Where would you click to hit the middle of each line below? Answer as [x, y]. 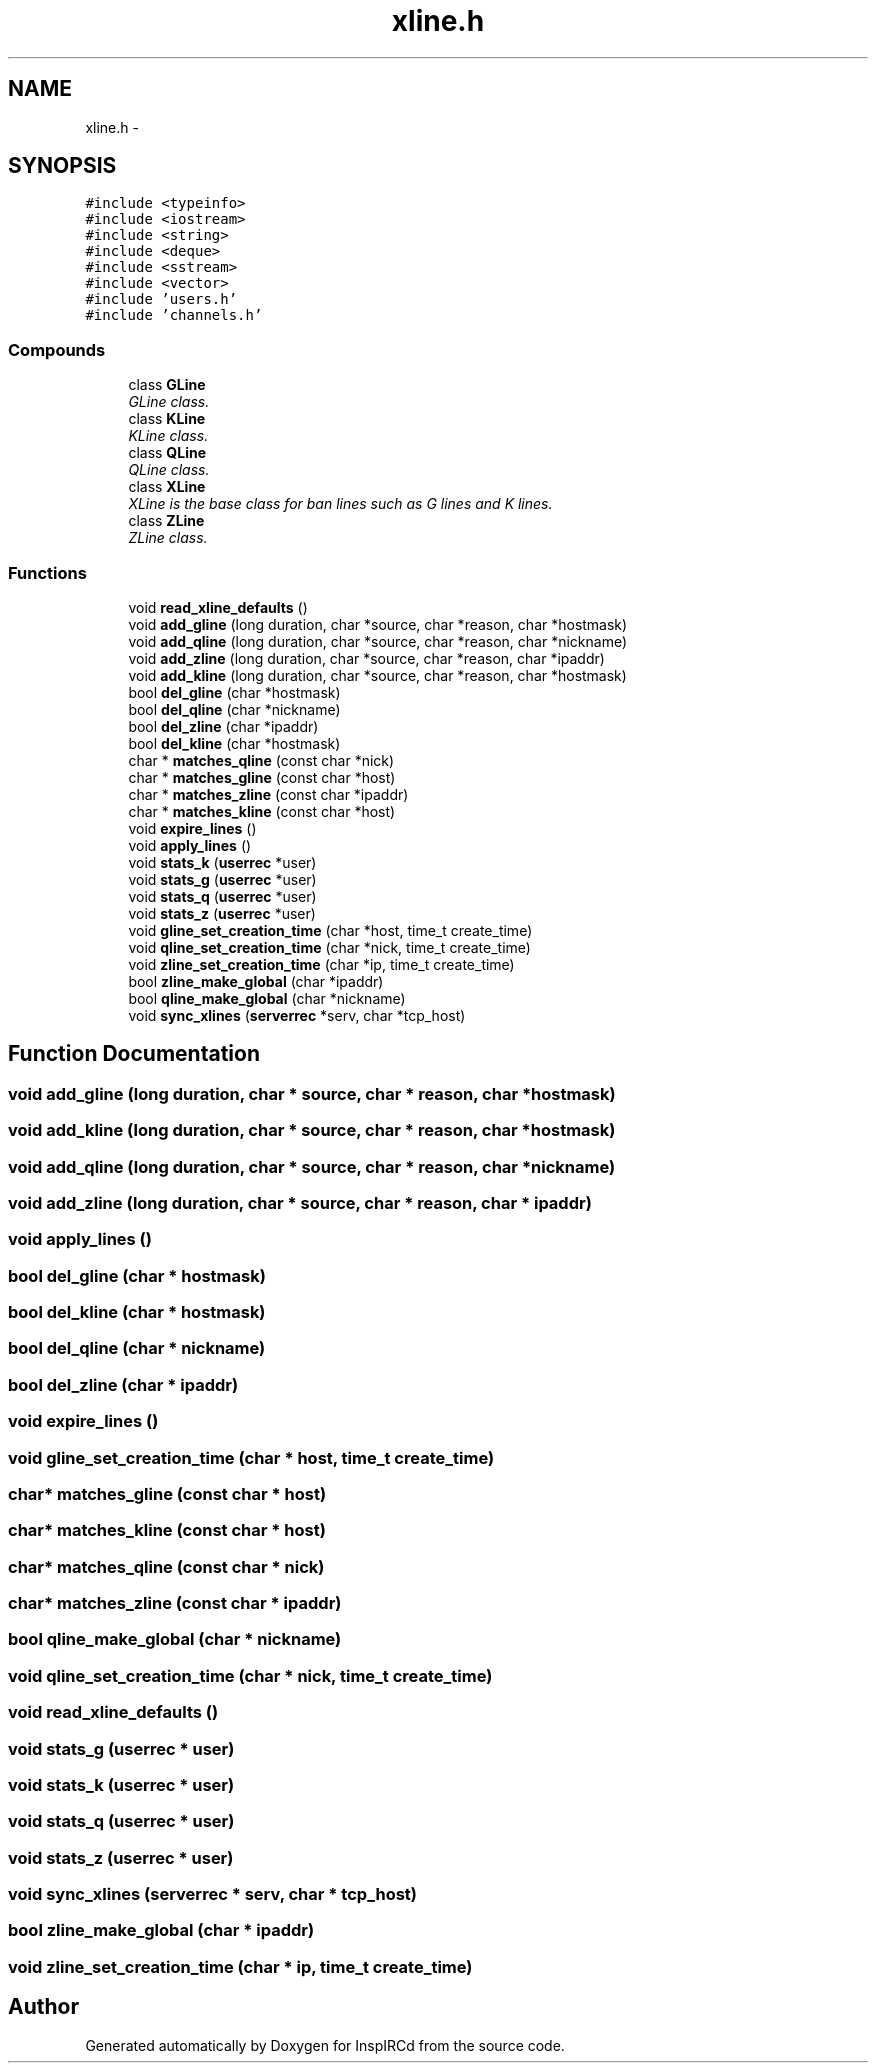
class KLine [167, 419]
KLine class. [168, 436]
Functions [47, 572]
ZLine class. [168, 538]
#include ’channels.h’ [174, 315]
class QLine [167, 453]
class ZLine [166, 521]
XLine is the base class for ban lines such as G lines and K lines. [340, 504]
